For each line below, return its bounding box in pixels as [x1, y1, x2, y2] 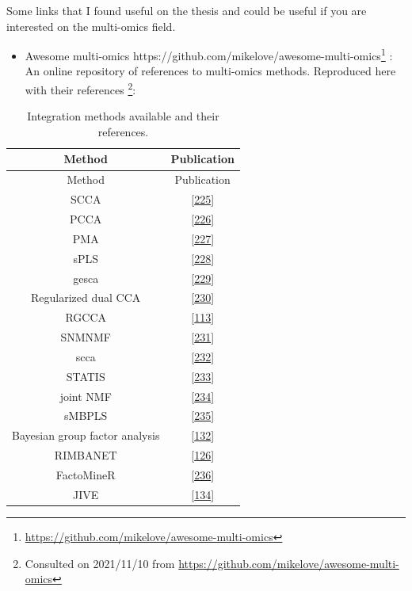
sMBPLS [64, 407, 108, 424]
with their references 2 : [25, 79, 136, 97]
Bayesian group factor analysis [12, 427, 160, 444]
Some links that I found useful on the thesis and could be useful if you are [6, 2, 367, 18]
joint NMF [59, 387, 112, 404]
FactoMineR [55, 466, 116, 482]
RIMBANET [54, 447, 117, 463]
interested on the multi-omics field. [6, 17, 176, 34]
